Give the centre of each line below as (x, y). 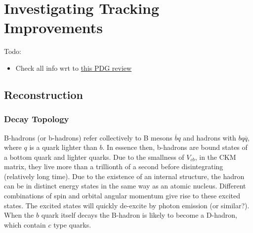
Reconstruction (44, 94)
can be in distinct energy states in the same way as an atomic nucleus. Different (125, 186)
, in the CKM (215, 157)
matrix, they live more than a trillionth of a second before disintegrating (114, 166)
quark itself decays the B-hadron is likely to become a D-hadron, (139, 215)
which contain (25, 224)
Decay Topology (37, 119)
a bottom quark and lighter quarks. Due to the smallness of (94, 157)
